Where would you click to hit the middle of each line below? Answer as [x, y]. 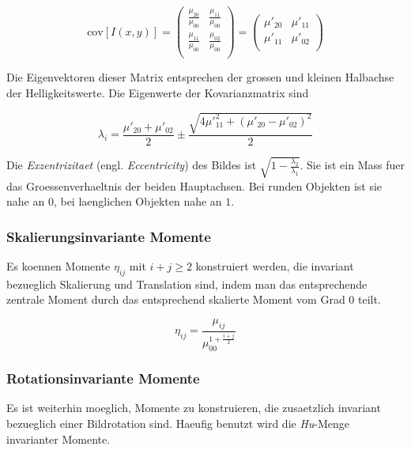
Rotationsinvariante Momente [103, 378]
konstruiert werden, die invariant [275, 265]
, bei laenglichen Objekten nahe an [138, 201]
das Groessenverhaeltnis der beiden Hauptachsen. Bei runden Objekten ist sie [194, 185]
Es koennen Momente [58, 265]
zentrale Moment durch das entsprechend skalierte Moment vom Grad [176, 299]
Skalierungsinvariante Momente [109, 236]
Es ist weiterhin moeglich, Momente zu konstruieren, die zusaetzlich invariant [194, 408]
